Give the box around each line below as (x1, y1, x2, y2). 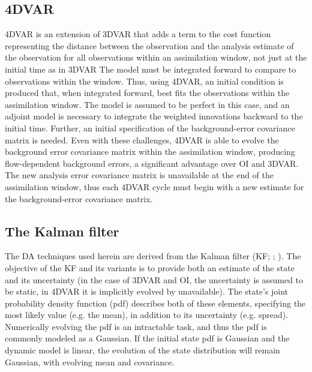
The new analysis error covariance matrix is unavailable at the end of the (5, 169, 274, 181)
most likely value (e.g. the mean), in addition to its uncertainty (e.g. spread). (5, 308, 289, 321)
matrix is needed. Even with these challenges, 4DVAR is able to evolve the (5, 133, 279, 146)
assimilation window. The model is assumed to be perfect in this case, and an (5, 98, 290, 110)
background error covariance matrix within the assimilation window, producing (5, 145, 295, 158)
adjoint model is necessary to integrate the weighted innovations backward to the (5, 110, 303, 122)
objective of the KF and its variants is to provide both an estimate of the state (5, 261, 295, 274)
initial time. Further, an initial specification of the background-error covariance (5, 121, 295, 134)
